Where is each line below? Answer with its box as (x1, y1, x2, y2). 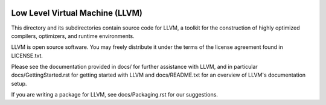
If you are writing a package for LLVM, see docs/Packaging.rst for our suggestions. (11, 91, 219, 98)
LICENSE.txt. (11, 52, 43, 59)
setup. (11, 80, 27, 87)
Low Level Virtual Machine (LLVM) (11, 8, 143, 18)
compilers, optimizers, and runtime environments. (11, 32, 135, 39)
